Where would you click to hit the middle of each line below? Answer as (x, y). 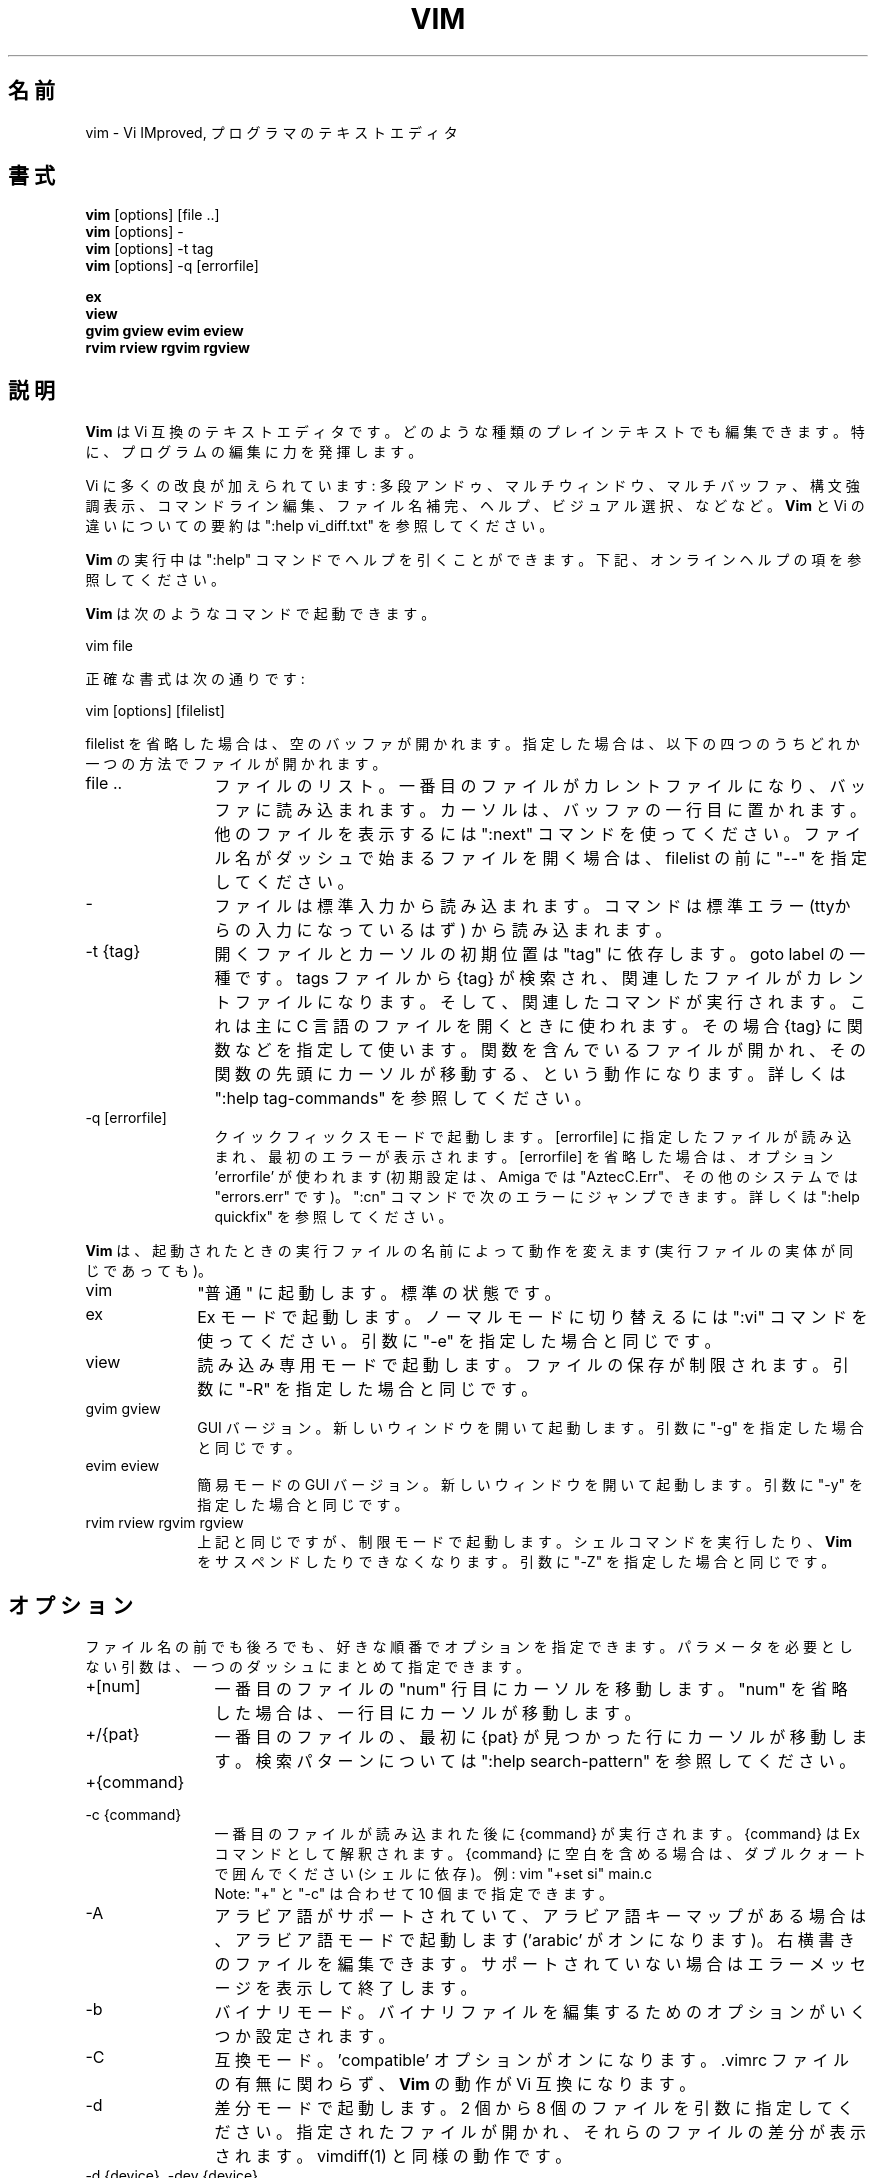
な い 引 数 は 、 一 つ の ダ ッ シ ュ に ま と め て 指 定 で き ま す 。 (307, 1667)
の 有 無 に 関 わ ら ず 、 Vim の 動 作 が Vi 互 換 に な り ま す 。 (455, 2084)
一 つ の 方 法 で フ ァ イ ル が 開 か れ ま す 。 (236, 764)
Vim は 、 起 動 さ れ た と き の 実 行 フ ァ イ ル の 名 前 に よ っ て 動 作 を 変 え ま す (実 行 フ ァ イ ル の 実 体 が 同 (469, 1251)
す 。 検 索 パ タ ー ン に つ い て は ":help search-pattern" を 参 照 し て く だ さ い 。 (535, 1761)
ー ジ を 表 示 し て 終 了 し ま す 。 (345, 1988)
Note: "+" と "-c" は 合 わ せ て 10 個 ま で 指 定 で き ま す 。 (413, 1894)
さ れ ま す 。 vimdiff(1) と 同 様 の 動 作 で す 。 (393, 2156)
